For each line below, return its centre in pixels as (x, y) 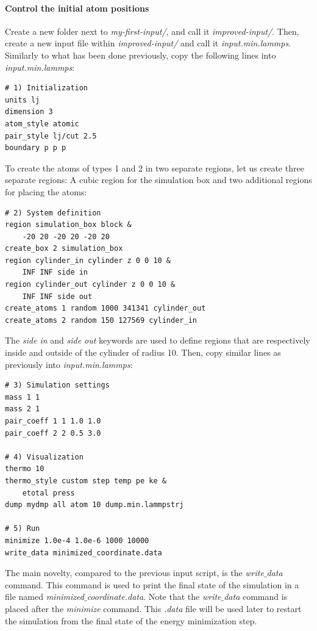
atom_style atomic (42, 124)
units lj (23, 100)
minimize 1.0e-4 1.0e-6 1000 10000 (77, 540)
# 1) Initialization (47, 88)
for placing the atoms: (46, 191)
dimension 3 (29, 112)
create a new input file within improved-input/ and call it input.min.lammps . (148, 43)
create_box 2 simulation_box (64, 249)
